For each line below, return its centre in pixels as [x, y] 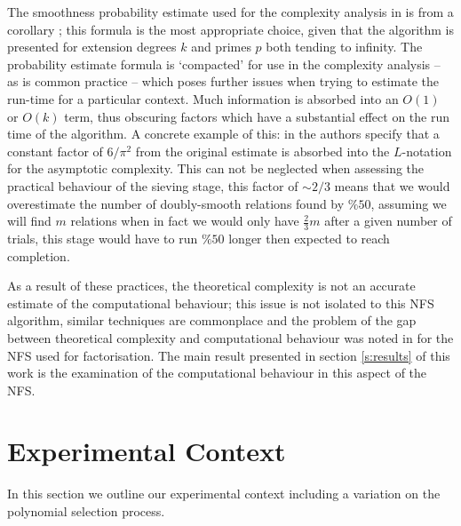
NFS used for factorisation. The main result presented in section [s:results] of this [229, 355]
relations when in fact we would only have [185, 221]
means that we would [392, 185]
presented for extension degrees [92, 47]
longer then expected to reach [309, 238]
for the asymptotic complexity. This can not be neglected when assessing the [216, 168]
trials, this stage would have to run [103, 238]
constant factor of [55, 151]
